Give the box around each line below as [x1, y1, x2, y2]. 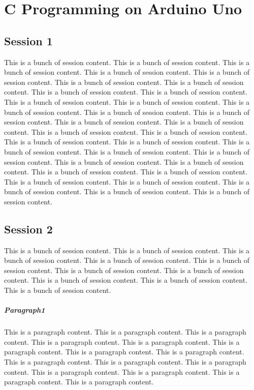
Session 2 [4, 221, 53, 236]
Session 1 [4, 33, 53, 48]
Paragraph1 [4, 305, 45, 315]
